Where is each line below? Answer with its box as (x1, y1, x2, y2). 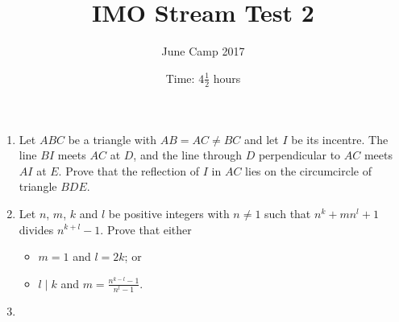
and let (243, 130, 279, 147)
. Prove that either (100, 221, 192, 237)
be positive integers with (108, 204, 230, 221)
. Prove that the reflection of (58, 162, 200, 179)
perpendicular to (258, 147, 341, 163)
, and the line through (133, 147, 242, 163)
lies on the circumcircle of (245, 162, 372, 179)
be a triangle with (68, 130, 157, 147)
